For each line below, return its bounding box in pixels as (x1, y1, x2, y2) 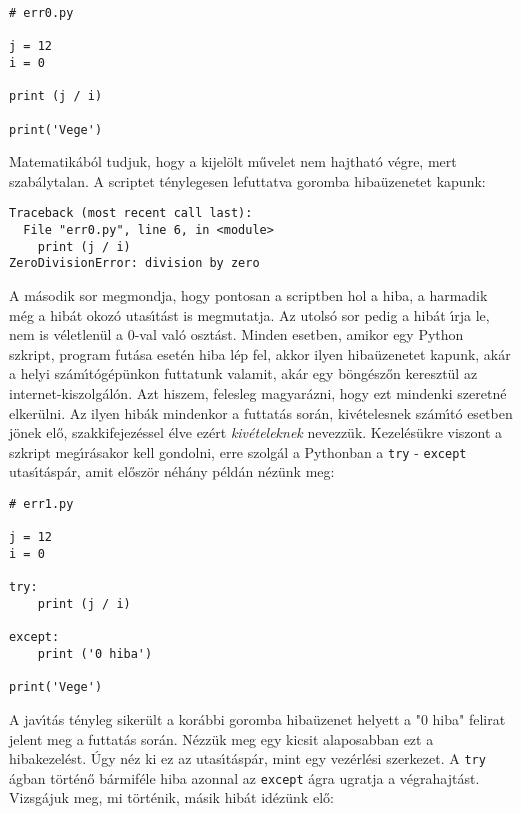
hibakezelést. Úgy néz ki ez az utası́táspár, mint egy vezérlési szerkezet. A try (9, 748, 486, 769)
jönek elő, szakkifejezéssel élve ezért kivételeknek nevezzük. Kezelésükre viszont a (9, 422, 503, 443)
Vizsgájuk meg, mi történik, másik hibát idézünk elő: (9, 787, 334, 808)
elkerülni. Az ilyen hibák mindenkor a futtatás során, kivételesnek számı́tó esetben (9, 402, 513, 423)
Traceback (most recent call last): (9, 206, 253, 221)
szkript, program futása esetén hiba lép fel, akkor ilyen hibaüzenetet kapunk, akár (9, 343, 511, 364)
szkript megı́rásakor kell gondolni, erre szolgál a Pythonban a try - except (9, 441, 467, 462)
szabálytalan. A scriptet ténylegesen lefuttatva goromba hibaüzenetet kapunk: (9, 170, 486, 191)
